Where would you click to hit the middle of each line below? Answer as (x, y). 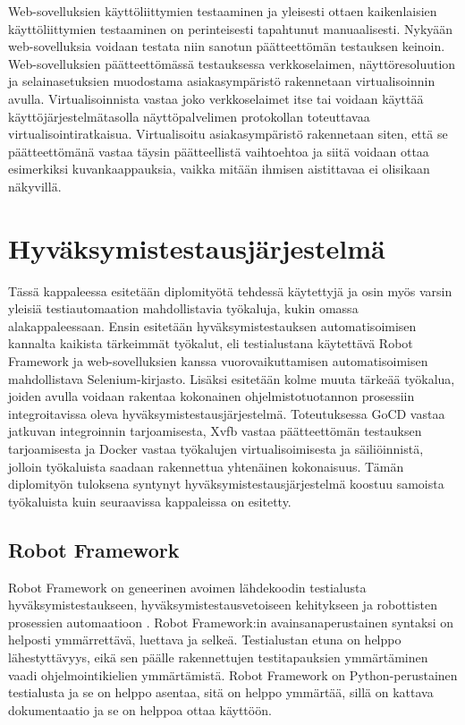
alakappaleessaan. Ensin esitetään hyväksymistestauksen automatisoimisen (212, 325)
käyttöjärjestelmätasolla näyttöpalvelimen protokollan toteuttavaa (189, 116)
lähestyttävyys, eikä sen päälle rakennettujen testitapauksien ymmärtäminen (218, 657)
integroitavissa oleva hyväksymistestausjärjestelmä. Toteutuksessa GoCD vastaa (227, 413)
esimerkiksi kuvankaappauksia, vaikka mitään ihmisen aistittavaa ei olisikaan (219, 169)
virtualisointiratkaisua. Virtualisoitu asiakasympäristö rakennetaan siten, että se (228, 134)
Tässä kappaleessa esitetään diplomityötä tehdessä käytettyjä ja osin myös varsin (230, 290)
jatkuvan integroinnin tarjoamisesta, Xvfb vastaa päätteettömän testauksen (215, 431)
